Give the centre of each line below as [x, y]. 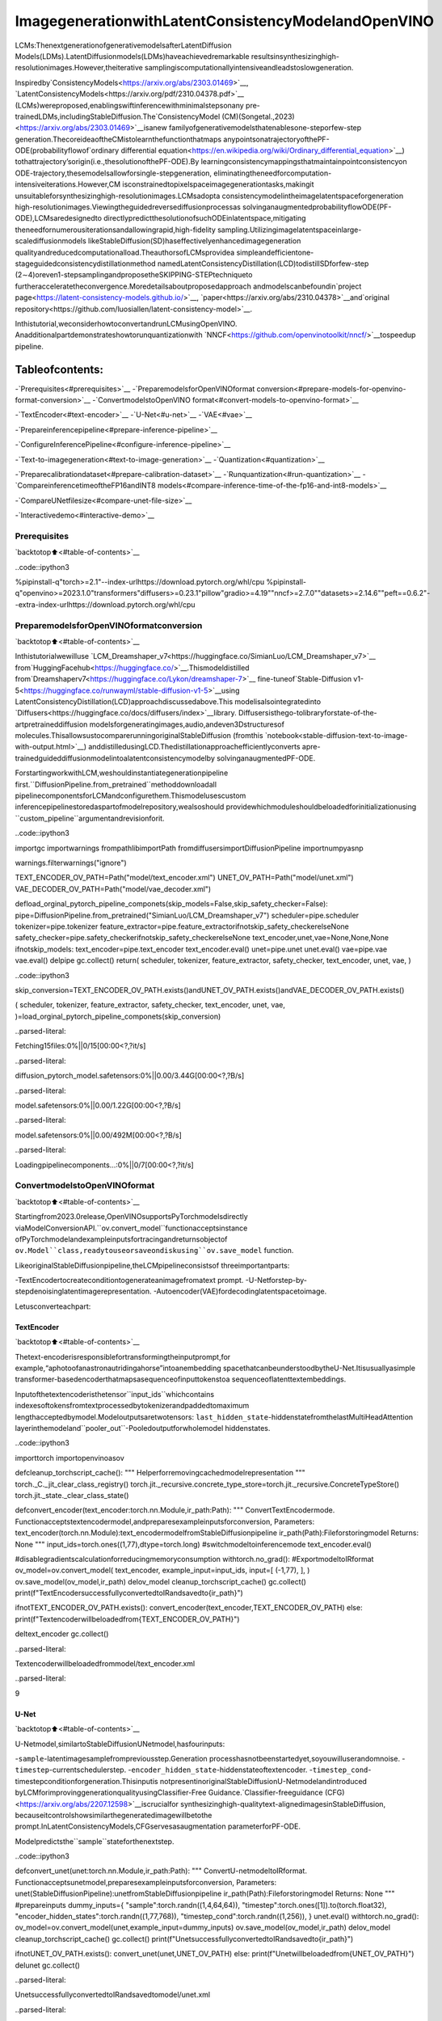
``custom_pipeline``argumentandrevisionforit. [90, 818]
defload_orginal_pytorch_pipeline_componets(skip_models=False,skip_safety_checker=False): [172, 904]
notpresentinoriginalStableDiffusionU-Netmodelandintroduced [263, 1781]
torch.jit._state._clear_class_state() [72, 1495]
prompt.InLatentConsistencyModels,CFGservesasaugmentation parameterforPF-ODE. [158, 1826]
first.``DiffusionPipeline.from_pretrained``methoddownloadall [116, 784]
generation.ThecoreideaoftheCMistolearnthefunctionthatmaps [118, 139]
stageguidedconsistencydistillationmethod [86, 264]
